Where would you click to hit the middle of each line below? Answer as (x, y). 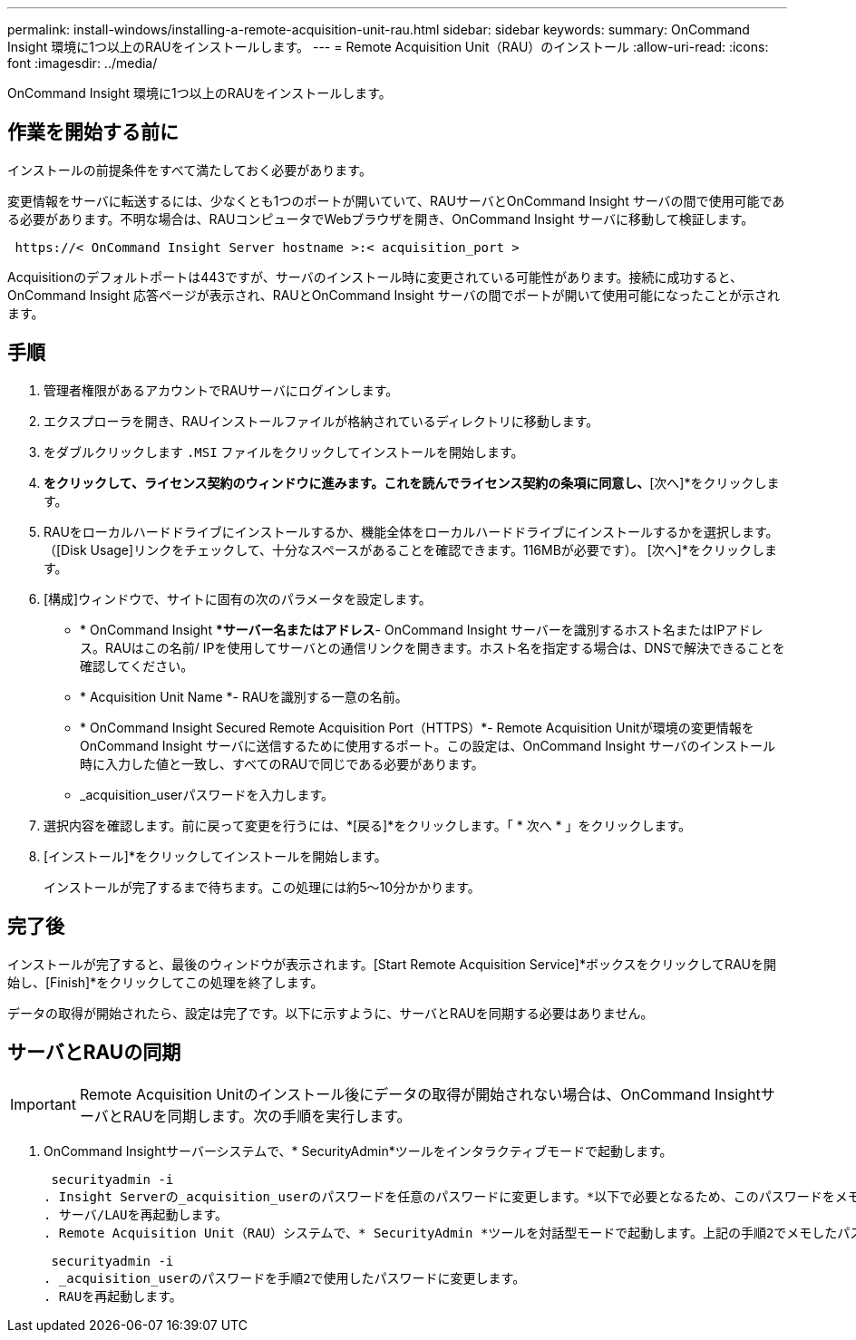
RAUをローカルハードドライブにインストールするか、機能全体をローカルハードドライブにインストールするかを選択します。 (411, 531)
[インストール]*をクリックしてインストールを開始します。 (215, 856)
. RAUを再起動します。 (113, 1297)
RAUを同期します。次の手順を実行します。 (267, 1117)
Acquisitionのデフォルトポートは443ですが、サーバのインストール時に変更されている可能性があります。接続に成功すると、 (375, 277)
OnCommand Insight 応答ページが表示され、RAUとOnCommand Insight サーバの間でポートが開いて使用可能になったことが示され (394, 295)
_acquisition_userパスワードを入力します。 (207, 794)
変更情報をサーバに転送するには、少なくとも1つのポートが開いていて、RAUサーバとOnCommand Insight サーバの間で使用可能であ (396, 200)
